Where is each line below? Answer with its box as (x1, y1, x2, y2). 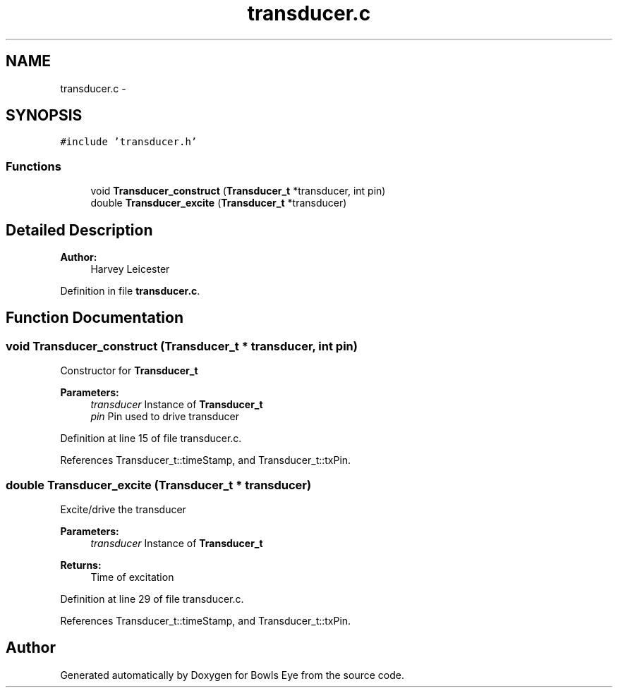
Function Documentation (6, 309, 183, 327)
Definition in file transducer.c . (60, 285, 200, 298)
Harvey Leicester (90, 263, 170, 276)
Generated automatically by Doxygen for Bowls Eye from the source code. (60, 668, 404, 681)
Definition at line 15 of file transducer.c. (60, 432, 242, 445)
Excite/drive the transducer (60, 503, 186, 515)
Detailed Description (6, 221, 153, 239)
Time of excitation (90, 571, 174, 583)
